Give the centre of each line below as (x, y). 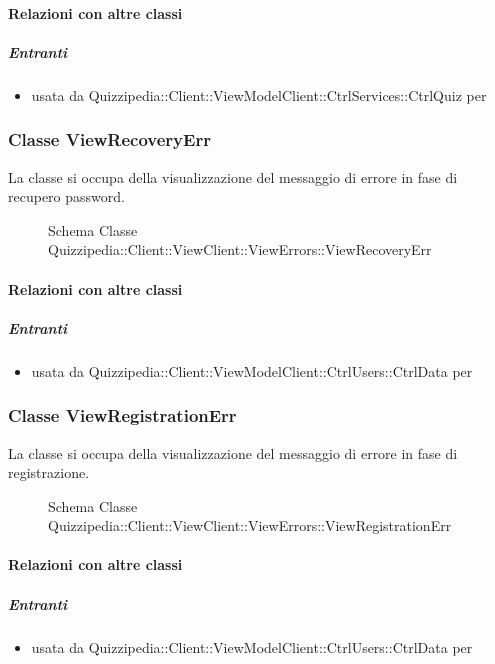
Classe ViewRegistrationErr (122, 415)
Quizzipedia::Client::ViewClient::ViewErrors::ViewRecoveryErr (240, 249)
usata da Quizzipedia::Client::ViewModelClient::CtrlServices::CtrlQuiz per (259, 94)
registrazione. (49, 472)
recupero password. (66, 196)
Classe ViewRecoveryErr (109, 139)
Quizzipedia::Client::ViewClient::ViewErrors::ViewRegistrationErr (250, 525)
